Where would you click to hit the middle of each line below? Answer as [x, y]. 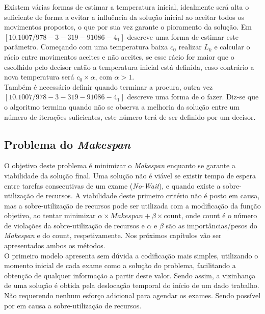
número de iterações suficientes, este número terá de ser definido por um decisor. [130, 116]
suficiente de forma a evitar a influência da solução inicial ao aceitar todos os [124, 17]
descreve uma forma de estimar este [183, 36]
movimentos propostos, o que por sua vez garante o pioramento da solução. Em [128, 27]
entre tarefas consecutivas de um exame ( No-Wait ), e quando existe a [112, 185]
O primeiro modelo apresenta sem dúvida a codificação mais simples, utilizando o [131, 255]
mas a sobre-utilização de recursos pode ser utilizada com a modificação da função [132, 205]
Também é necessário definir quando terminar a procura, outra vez [109, 86]
